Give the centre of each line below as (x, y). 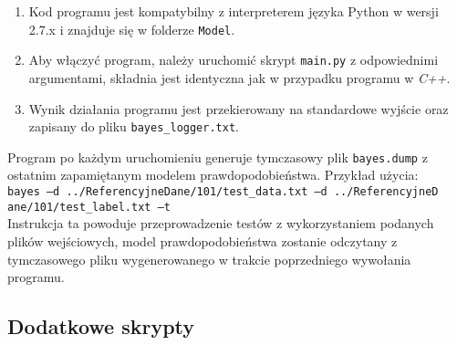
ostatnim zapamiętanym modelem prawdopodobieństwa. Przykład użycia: (213, 175)
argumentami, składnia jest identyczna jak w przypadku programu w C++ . (239, 77)
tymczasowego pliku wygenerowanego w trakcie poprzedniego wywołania (209, 259)
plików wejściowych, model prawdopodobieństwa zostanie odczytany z (203, 240)
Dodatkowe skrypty (101, 326)
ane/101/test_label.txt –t (89, 207)
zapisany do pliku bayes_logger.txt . (134, 126)
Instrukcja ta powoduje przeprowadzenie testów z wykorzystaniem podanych (221, 223)
